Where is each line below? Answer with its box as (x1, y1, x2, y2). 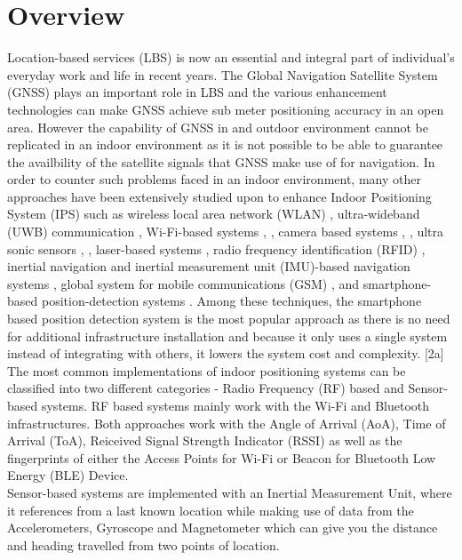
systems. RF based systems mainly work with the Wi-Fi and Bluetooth (41, 396, 430, 414)
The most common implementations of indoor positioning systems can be (7, 361, 406, 380)
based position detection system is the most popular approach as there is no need (7, 309, 450, 328)
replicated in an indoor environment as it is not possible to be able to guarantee (7, 135, 443, 154)
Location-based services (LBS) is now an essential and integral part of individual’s (7, 48, 455, 67)
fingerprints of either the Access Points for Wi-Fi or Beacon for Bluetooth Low (7, 448, 436, 467)
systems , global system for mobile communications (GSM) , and (7, 274, 360, 292)
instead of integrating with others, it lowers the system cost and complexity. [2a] (7, 344, 444, 363)
